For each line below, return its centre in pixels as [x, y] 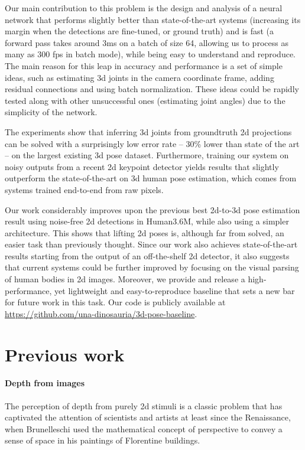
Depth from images [45, 383]
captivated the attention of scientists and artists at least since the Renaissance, [148, 417]
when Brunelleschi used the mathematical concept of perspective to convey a [144, 428]
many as [20, 54]
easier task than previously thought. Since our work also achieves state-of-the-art [151, 244]
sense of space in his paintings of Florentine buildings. [103, 440]
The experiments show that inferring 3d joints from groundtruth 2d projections [148, 131]
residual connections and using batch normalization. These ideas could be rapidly [152, 89]
